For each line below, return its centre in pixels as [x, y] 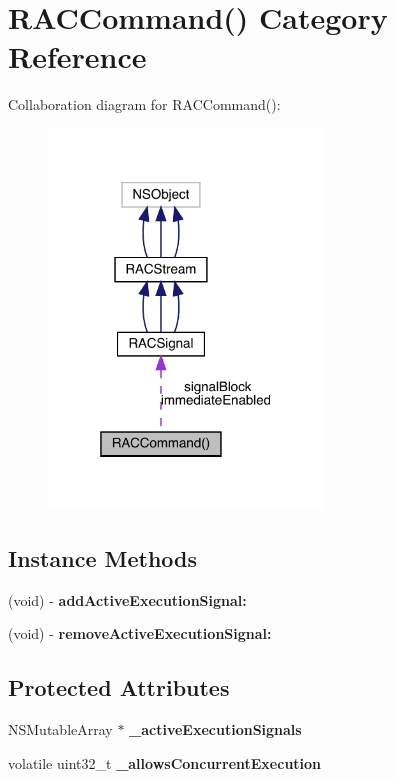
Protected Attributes [119, 687]
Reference [77, 56]
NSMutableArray [60, 728]
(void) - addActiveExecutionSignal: [127, 599]
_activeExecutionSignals [215, 728]
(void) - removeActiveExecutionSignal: [140, 633]
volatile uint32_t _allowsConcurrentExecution [165, 762]
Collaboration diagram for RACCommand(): [144, 104]
